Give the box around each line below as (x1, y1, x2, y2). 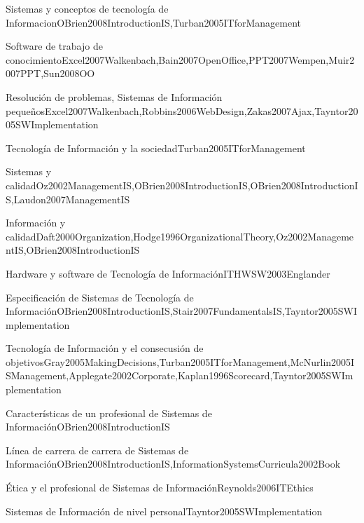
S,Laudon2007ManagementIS (6, 191, 130, 206)
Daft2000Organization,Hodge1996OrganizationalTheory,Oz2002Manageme (36, 229, 354, 243)
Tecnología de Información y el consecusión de (6, 341, 204, 355)
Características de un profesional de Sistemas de (6, 405, 212, 420)
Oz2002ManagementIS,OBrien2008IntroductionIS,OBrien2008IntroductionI (36, 177, 358, 192)
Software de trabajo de (6, 39, 103, 53)
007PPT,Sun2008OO (6, 66, 95, 81)
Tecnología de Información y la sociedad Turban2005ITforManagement (6, 140, 306, 155)
